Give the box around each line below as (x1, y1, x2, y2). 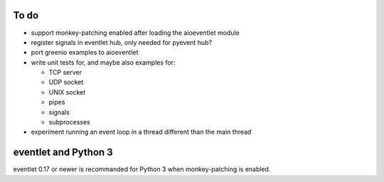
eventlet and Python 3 (13, 146, 113, 159)
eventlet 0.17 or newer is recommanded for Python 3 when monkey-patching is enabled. (13, 165, 271, 173)
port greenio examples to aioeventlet (31, 48, 139, 57)
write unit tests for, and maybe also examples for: (31, 58, 176, 67)
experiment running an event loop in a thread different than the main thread (31, 128, 252, 136)
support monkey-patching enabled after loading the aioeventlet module (31, 28, 240, 37)
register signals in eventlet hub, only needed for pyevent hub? (31, 38, 213, 46)
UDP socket (48, 78, 84, 87)
